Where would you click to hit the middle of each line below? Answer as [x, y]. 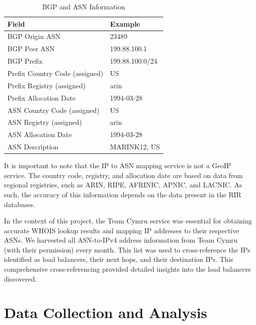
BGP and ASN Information [84, 6]
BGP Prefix [25, 61]
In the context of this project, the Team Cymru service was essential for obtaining [128, 221]
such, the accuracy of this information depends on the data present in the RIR [123, 194]
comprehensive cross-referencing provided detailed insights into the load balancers [128, 269]
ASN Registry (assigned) [45, 122]
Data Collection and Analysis [106, 312]
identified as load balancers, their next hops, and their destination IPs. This [119, 259]
